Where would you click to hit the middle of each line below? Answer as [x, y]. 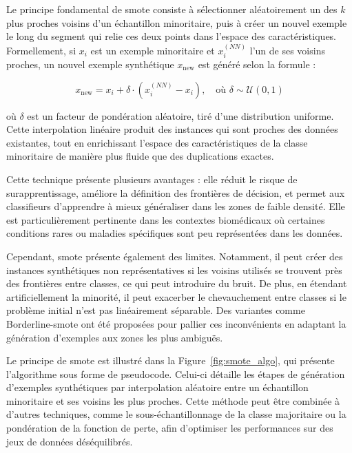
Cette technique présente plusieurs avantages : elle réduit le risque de [152, 179]
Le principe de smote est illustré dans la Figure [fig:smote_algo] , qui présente [170, 360]
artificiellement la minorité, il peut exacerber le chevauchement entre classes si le [176, 296]
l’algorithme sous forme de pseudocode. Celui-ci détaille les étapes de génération [176, 373]
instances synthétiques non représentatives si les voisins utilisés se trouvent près [174, 270]
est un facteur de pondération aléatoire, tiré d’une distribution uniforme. [180, 115]
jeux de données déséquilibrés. [70, 441]
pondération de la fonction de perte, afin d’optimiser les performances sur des [170, 428]
